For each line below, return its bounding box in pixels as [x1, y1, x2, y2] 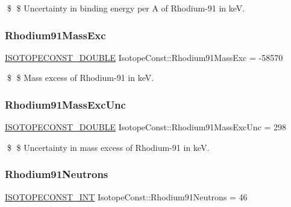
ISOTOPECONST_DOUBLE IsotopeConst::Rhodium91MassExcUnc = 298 [5, 121, 287, 133]
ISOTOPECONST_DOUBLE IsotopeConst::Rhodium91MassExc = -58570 [5, 51, 283, 63]
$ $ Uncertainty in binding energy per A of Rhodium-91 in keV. [7, 2, 245, 14]
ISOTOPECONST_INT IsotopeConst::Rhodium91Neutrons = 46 [5, 190, 248, 203]
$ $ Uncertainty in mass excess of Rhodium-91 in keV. [7, 141, 210, 153]
